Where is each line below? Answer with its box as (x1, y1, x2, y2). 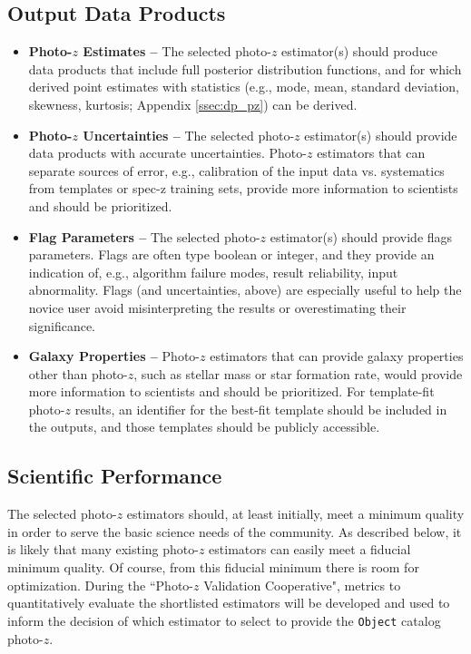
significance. (28, 316, 95, 335)
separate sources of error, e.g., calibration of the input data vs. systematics (28, 161, 445, 180)
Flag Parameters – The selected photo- (28, 227, 260, 246)
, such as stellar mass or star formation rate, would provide (133, 364, 463, 383)
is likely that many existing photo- (7, 540, 199, 559)
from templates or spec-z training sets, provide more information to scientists (28, 179, 458, 198)
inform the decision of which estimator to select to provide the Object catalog (7, 610, 441, 630)
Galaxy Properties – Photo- (28, 347, 200, 366)
